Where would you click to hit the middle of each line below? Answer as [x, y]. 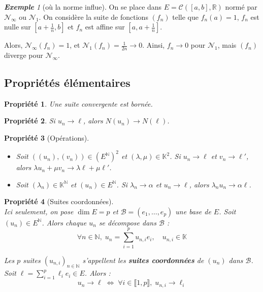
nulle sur [18, 27]
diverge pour [24, 55]
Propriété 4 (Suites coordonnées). [59, 201]
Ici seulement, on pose [39, 211]
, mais [227, 45]
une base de [193, 211]
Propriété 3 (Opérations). [47, 138]
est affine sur [105, 27]
